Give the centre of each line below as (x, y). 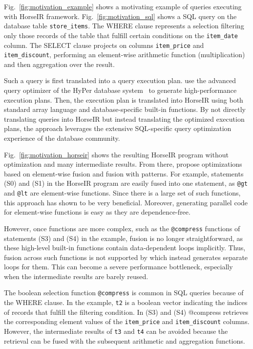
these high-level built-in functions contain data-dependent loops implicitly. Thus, (125, 248)
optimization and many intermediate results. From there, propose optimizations (123, 164)
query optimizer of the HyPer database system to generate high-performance (120, 90)
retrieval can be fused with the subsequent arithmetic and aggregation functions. (125, 340)
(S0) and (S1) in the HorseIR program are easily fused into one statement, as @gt (126, 183)
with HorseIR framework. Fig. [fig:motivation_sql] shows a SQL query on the (120, 16)
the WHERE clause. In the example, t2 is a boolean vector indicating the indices (126, 302)
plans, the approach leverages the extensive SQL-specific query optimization (118, 128)
